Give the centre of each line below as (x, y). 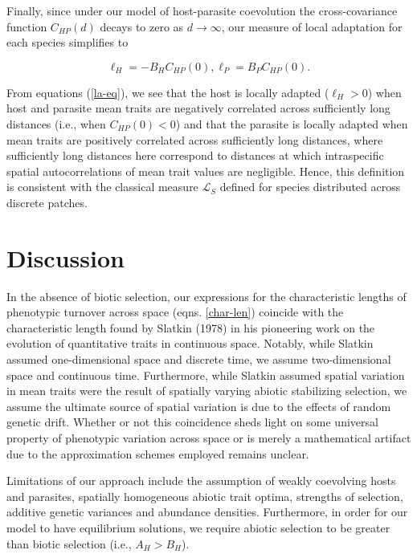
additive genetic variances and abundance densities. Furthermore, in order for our (207, 512)
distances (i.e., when (56, 123)
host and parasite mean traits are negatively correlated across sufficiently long (198, 108)
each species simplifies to (67, 42)
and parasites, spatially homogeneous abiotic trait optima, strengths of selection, (205, 496)
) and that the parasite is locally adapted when (292, 123)
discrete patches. (47, 202)
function (27, 26)
